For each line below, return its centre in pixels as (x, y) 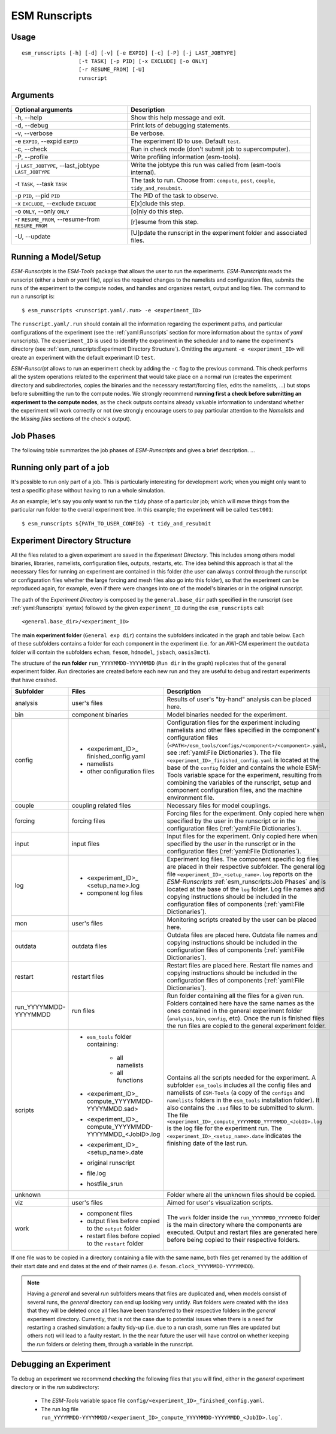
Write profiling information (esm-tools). (186, 157)
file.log (96, 1173)
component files (110, 1214)
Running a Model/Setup (56, 257)
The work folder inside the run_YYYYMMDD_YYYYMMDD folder (243, 1217)
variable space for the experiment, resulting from (253, 775)
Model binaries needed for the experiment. (227, 715)
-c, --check (31, 149)
